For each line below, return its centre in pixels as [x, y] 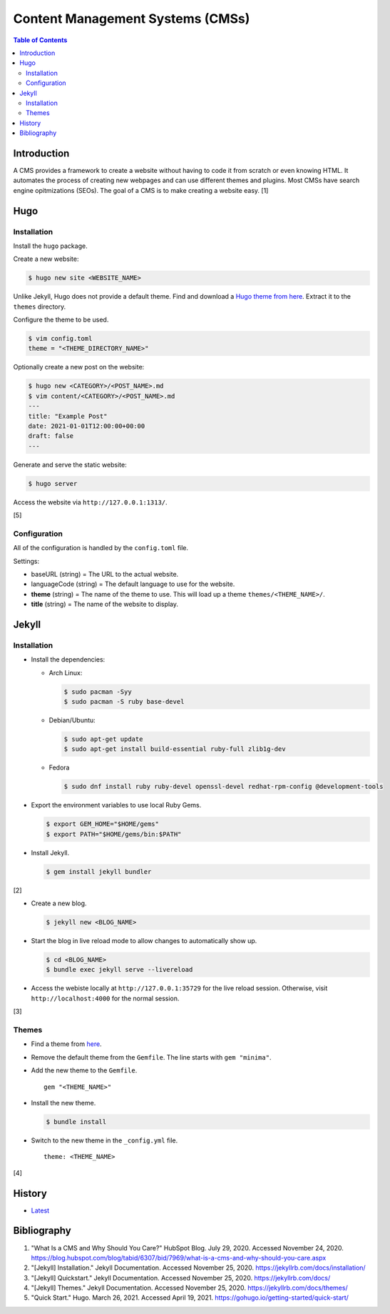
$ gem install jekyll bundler [99, 871]
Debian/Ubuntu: [72, 720]
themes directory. [40, 307]
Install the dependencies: [68, 660]
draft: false [51, 436]
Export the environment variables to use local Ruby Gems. [116, 805]
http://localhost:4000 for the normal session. [105, 998]
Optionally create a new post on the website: [79, 367]
